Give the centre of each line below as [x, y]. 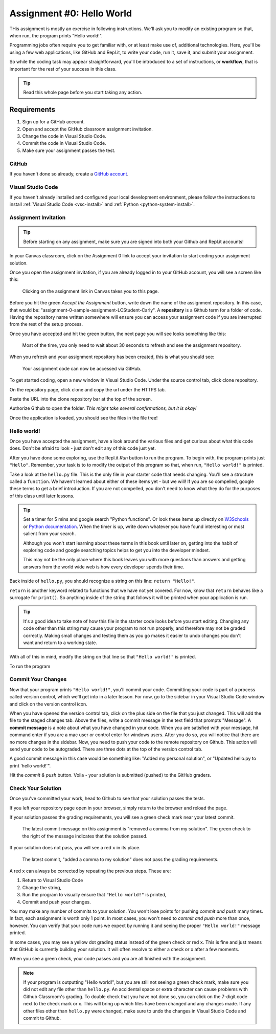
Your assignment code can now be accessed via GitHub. [82, 368]
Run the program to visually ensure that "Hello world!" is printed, [94, 895]
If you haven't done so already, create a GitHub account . [69, 173]
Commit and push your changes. [57, 902]
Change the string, [42, 887]
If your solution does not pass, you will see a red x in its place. [75, 848]
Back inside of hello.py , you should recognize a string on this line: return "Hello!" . [102, 581]
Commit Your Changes [38, 679]
